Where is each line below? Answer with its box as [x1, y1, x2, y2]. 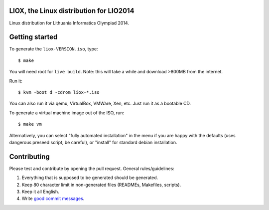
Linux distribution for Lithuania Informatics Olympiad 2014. [9, 20, 130, 26]
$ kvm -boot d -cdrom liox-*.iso [18, 89, 100, 95]
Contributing [9, 152, 50, 161]
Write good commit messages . [21, 196, 85, 202]
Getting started [9, 33, 58, 41]
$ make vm [18, 121, 42, 127]
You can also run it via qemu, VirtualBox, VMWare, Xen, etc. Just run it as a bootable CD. [9, 100, 191, 107]
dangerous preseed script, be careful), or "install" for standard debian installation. [9, 139, 177, 145]
